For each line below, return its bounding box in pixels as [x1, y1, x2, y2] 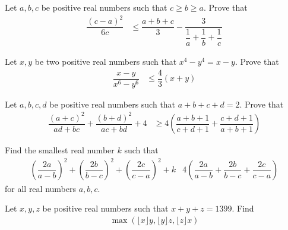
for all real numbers [5, 182, 76, 194]
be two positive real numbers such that [34, 55, 177, 68]
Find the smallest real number [5, 144, 115, 156]
